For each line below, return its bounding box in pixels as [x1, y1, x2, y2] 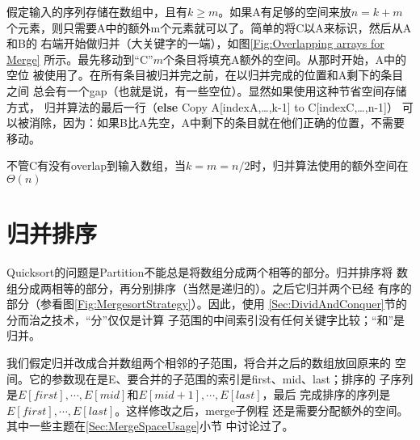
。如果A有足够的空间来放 [218, 3, 351, 19]
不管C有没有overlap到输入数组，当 [6, 157, 187, 174]
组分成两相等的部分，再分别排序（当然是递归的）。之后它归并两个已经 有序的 [6, 279, 412, 296]
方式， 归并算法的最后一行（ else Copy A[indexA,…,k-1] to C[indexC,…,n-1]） [6, 98, 398, 115]
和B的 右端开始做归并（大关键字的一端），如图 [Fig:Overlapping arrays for [6, 35, 384, 52]
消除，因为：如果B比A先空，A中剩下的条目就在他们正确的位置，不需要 [28, 114, 405, 131]
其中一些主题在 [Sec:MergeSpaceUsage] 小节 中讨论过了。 [6, 417, 294, 434]
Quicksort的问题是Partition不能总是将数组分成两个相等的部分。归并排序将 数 [6, 264, 408, 281]
